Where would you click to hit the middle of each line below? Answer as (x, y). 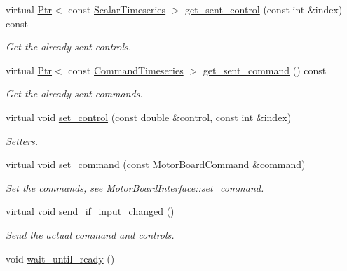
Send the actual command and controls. (90, 234)
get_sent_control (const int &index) (264, 9)
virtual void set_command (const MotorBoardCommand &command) (156, 164)
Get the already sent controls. (69, 47)
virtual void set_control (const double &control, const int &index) (149, 117)
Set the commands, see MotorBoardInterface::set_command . (135, 187)
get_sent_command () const (265, 70)
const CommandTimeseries (126, 70)
